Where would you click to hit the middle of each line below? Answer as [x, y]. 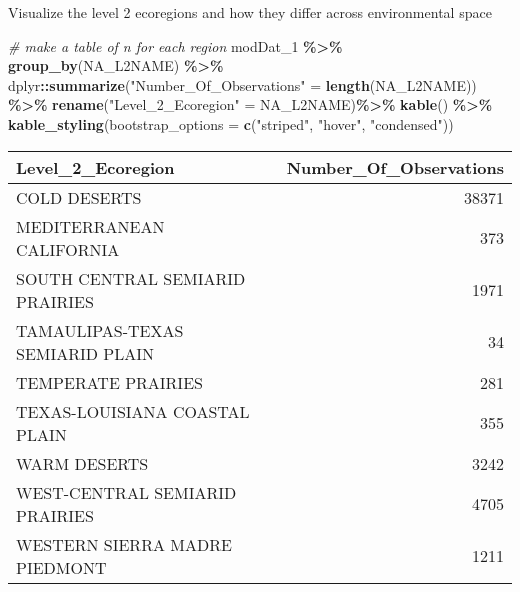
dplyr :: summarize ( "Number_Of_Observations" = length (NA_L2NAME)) [242, 84]
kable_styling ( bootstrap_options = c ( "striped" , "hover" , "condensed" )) [231, 123]
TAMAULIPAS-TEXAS [100, 330]
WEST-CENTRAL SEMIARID [126, 492]
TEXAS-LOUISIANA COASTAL [133, 411]
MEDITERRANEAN [90, 226]
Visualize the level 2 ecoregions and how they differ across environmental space [250, 12]
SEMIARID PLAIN [85, 353]
